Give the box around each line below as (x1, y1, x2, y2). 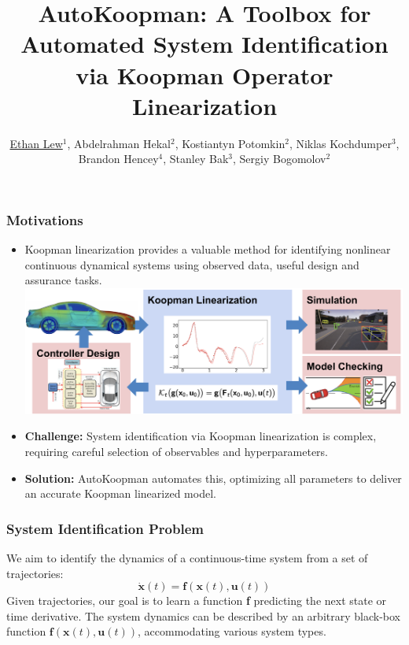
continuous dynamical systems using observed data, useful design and (24, 256, 359, 272)
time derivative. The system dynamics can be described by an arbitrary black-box (6, 607, 400, 624)
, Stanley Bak (163, 150, 229, 167)
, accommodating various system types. (138, 623, 326, 639)
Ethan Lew (9, 135, 63, 151)
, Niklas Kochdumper (289, 135, 392, 151)
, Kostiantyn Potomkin (175, 135, 286, 151)
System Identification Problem (6, 518, 204, 538)
